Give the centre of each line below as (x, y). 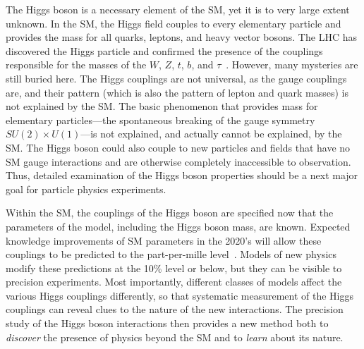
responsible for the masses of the (76, 65)
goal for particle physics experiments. (86, 189)
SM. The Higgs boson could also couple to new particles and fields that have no (178, 147)
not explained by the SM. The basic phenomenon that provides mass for (162, 106)
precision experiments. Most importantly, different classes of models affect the (174, 282)
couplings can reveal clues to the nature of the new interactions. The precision (175, 309)
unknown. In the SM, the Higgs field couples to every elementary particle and (174, 23)
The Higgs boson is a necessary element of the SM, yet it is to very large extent (178, 9)
